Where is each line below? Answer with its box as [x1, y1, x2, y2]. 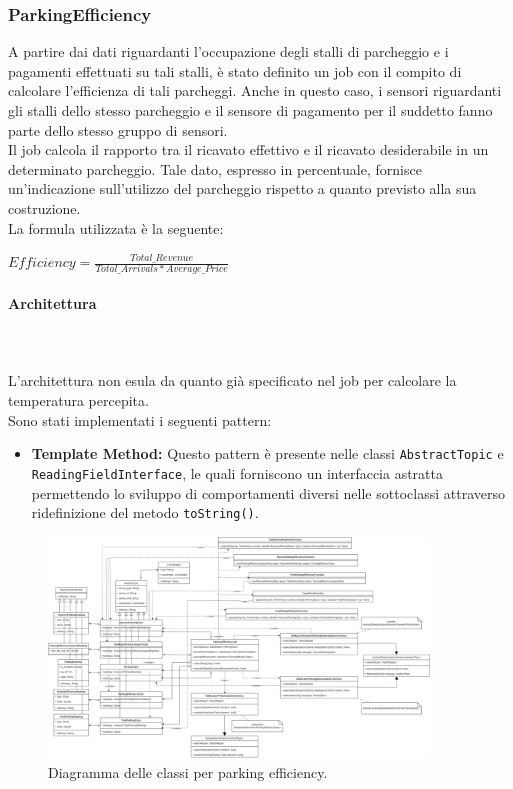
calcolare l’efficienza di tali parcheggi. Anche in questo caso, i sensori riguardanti [8, 80, 502, 101]
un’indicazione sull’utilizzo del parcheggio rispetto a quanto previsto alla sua [8, 178, 477, 199]
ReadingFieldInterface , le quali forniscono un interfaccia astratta [31, 462, 443, 483]
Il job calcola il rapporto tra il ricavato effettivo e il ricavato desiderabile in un [8, 139, 489, 160]
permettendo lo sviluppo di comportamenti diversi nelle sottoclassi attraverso [31, 482, 505, 503]
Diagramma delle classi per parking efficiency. [48, 761, 328, 782]
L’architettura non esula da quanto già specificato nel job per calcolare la [8, 370, 457, 391]
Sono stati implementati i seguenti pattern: [8, 409, 272, 430]
